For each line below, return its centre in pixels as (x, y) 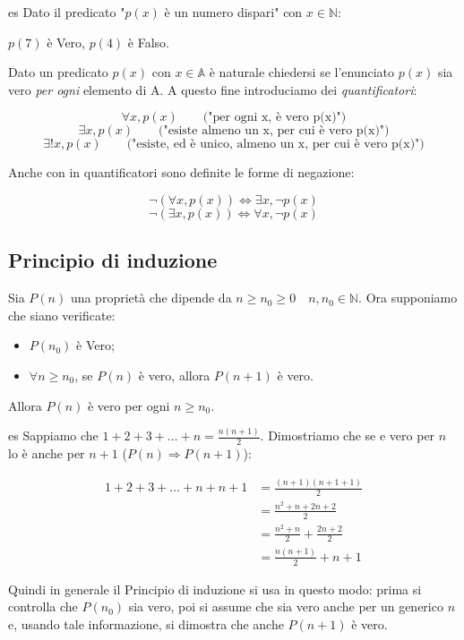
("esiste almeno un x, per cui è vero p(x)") (274, 131)
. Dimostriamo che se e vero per (348, 435)
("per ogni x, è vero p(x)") (275, 118)
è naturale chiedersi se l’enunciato (302, 72)
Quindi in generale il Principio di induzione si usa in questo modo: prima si (215, 589)
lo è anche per (47, 453)
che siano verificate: (62, 315)
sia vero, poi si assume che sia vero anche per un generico (286, 606)
